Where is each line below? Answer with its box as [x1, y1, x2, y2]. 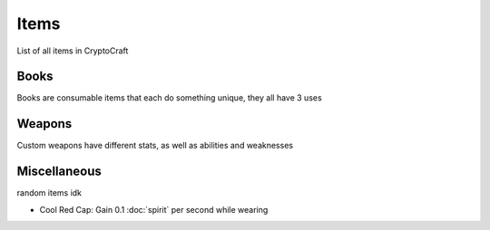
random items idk [16, 187, 82, 198]
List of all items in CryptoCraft [16, 45, 129, 56]
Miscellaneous [16, 164, 102, 179]
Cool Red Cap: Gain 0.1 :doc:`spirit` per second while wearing [39, 204, 269, 215]
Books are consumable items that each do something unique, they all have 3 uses [16, 92, 322, 103]
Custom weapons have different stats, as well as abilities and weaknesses [16, 140, 294, 151]
